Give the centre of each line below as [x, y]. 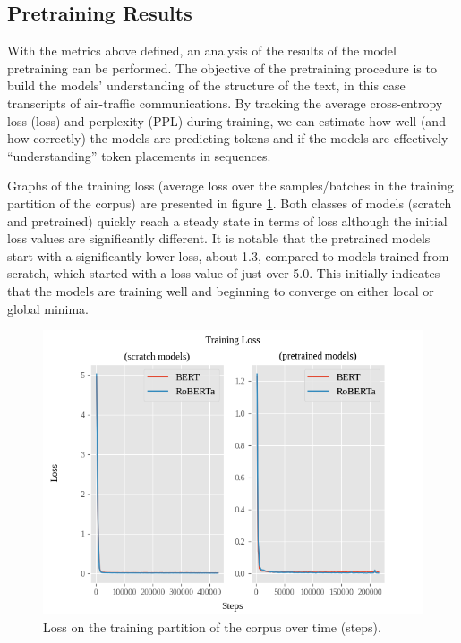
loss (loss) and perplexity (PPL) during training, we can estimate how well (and [226, 120]
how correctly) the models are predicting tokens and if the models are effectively [228, 138]
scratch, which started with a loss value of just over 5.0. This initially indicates [224, 273]
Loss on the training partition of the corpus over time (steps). [212, 626]
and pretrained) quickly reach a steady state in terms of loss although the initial [227, 220]
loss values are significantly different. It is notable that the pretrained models [219, 238]
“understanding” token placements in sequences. [139, 155]
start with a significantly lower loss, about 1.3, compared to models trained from [228, 255]
